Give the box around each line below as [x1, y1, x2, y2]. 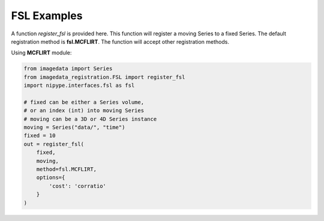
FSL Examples [11, 9, 83, 22]
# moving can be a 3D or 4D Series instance [23, 116, 157, 122]
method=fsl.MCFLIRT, [36, 166, 97, 172]
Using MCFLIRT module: [11, 49, 72, 56]
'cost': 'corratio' [49, 183, 106, 189]
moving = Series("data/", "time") [23, 124, 125, 131]
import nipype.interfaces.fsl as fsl [23, 82, 135, 89]
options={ [36, 174, 65, 181]
